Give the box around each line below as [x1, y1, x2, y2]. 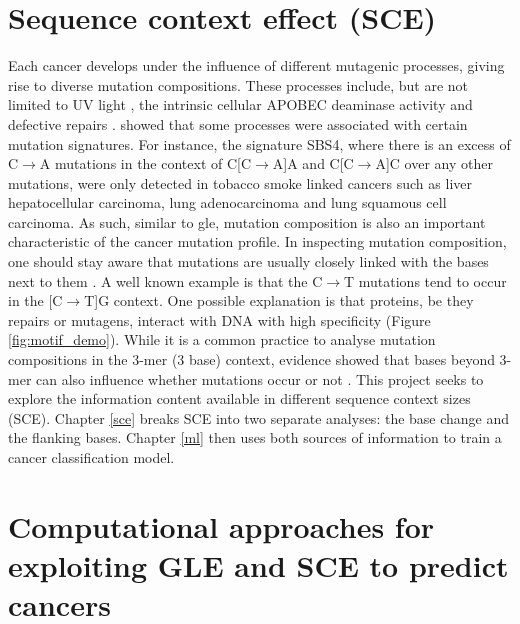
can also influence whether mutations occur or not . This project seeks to [36, 368, 484, 389]
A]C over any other [375, 153, 493, 174]
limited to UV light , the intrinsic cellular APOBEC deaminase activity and [8, 94, 473, 115]
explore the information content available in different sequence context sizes [8, 388, 471, 409]
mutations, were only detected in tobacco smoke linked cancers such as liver [8, 172, 472, 193]
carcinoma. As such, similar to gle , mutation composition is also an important [8, 211, 486, 232]
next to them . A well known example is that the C [8, 270, 323, 291]
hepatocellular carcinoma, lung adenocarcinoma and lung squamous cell [8, 192, 447, 213]
